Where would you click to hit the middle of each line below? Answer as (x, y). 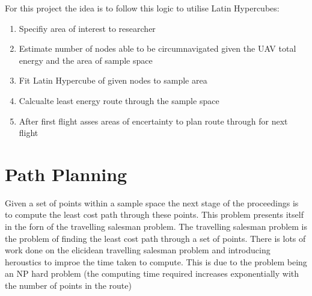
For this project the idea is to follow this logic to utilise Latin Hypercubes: (142, 8)
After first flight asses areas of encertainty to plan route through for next (153, 121)
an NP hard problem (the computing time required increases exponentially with (152, 273)
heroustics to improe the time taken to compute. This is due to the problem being (156, 261)
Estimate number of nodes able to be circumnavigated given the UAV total (158, 48)
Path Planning (66, 174)
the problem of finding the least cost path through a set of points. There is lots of (155, 238)
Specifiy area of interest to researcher (87, 28)
